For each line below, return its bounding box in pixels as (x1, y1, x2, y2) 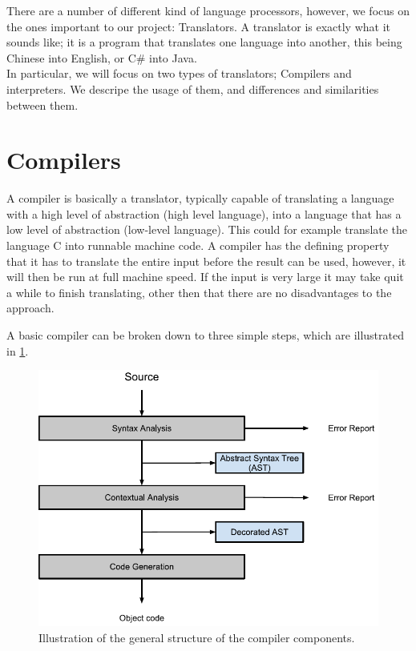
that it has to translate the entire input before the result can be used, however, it (6, 252, 406, 269)
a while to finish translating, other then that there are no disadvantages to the (6, 283, 392, 300)
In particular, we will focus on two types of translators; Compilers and (6, 65, 352, 82)
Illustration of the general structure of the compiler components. (38, 629, 355, 645)
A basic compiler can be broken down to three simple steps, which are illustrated (6, 327, 404, 344)
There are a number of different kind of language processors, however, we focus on (6, 2, 410, 18)
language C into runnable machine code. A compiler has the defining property (6, 237, 390, 254)
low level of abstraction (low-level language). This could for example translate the (6, 221, 408, 238)
